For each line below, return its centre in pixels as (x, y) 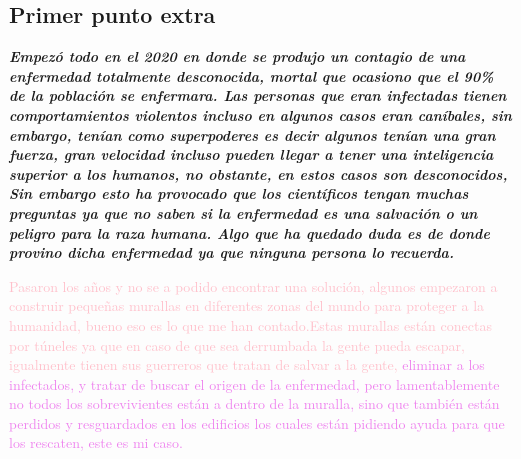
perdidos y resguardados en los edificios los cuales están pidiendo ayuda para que (257, 422)
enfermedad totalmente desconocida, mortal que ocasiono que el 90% (251, 75)
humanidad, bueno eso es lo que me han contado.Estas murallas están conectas (250, 324)
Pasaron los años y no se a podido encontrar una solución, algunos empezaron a (253, 285)
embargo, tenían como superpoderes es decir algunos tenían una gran (252, 134)
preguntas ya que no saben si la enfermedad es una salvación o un (243, 212)
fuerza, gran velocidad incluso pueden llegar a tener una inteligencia (251, 154)
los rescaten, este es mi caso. (96, 442)
